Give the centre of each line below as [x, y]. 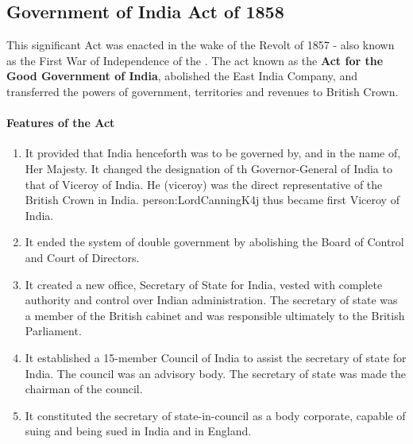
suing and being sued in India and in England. [138, 431]
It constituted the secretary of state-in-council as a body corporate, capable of [215, 415]
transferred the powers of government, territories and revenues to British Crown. [203, 91]
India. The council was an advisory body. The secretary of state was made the [215, 373]
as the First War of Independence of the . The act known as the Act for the [195, 60]
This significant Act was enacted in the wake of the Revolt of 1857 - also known [201, 45]
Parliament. [53, 331]
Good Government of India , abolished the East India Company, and [182, 76]
